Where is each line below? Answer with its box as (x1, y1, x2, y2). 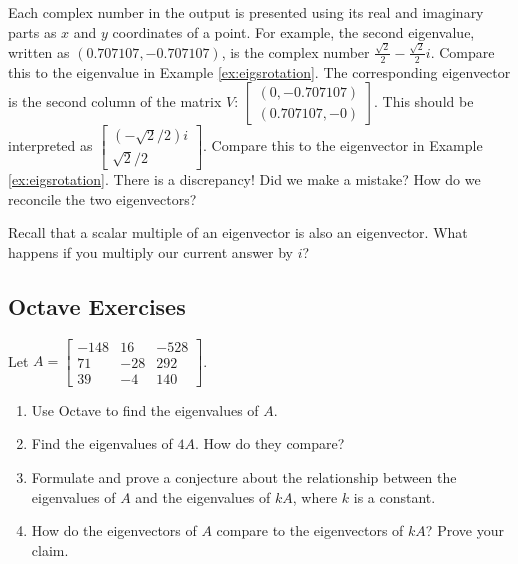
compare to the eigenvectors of (216, 520, 404, 541)
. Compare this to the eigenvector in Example (203, 135, 483, 156)
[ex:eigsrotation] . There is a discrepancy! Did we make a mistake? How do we (8, 169, 481, 190)
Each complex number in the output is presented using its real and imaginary (8, 2, 484, 22)
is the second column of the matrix (8, 91, 222, 112)
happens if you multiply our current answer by (8, 241, 294, 262)
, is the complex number (221, 41, 370, 62)
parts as (8, 21, 57, 42)
